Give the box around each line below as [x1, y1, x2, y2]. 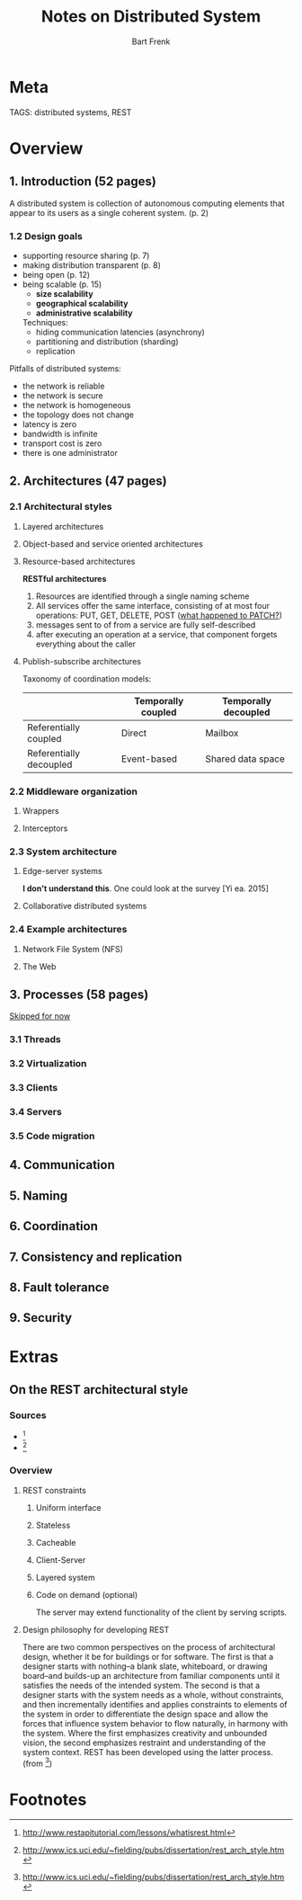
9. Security [9, 1310, 73, 1325]
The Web [22, 960, 57, 972]
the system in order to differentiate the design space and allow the [22, 1708, 269, 1719]
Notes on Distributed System [40, 6, 262, 27]
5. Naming [9, 1188, 68, 1203]
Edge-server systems [22, 866, 102, 877]
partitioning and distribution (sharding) [35, 335, 179, 347]
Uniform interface [35, 1502, 102, 1512]
